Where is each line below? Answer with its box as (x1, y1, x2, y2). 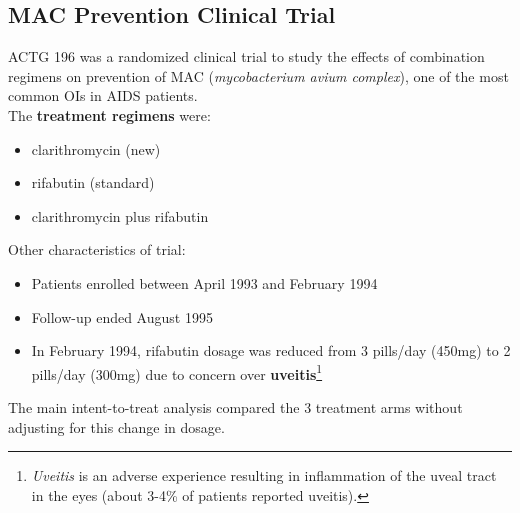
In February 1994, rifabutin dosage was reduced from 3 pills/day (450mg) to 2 (31, 340, 511, 361)
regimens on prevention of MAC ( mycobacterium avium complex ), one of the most (8, 65, 509, 86)
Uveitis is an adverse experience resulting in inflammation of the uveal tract (31, 465, 497, 486)
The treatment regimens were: (8, 104, 211, 125)
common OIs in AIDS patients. (8, 85, 198, 106)
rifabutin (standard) (31, 172, 155, 193)
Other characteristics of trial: (8, 239, 186, 260)
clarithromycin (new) (31, 138, 161, 159)
